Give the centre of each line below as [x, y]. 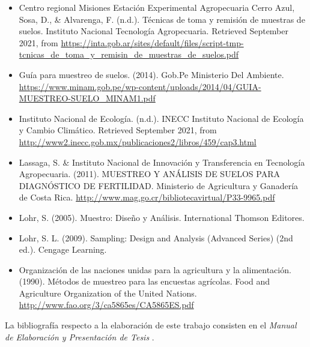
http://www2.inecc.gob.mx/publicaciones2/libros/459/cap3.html [138, 141]
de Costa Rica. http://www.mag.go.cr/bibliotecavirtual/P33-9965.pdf [147, 197]
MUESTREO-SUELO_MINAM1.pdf [87, 98]
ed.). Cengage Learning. [63, 249]
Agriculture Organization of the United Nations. [108, 293]
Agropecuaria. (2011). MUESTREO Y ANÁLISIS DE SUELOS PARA [149, 174]
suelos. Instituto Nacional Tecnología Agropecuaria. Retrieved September [153, 31]
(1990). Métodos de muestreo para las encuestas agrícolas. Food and [144, 281]
